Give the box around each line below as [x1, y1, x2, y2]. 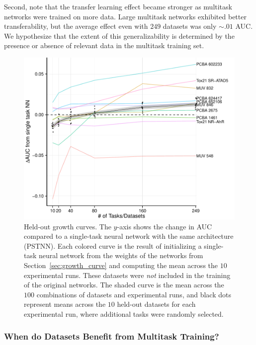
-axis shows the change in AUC [117, 221, 212, 231]
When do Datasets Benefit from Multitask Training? [4, 330, 219, 342]
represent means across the [24, 299, 106, 309]
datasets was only [163, 21, 217, 31]
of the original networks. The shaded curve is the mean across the [24, 279, 224, 290]
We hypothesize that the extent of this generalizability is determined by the [4, 30, 235, 41]
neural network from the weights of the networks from [39, 250, 203, 261]
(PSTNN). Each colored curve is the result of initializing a [24, 240, 202, 251]
